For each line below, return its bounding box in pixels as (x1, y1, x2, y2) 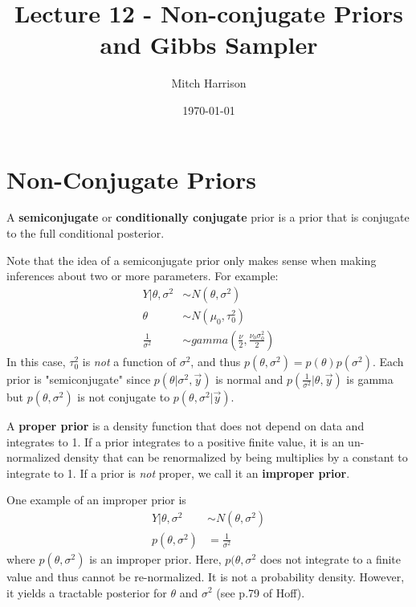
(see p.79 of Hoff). (216, 584, 305, 601)
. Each (372, 352, 404, 369)
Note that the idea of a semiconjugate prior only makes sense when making (6, 251, 377, 268)
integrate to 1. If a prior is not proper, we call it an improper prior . (6, 464, 350, 481)
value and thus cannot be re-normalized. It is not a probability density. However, (6, 568, 405, 585)
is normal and (215, 370, 283, 387)
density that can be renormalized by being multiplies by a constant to (63, 449, 408, 466)
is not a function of (82, 352, 176, 369)
